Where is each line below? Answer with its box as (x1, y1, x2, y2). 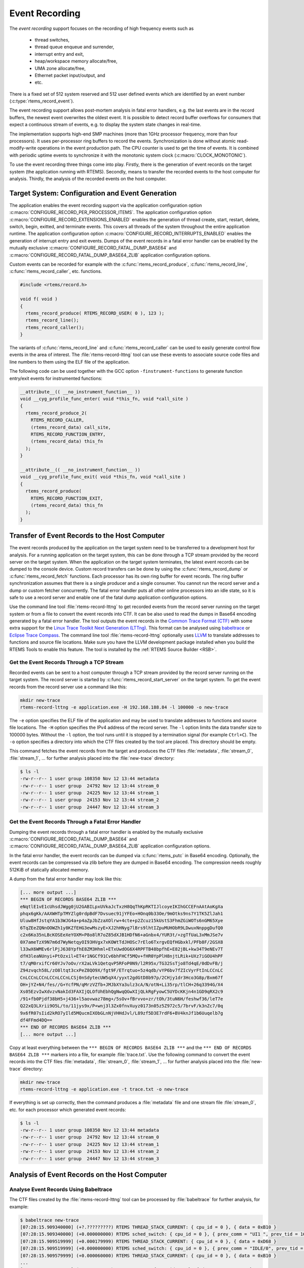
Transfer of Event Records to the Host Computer (9, 532, 165, 540)
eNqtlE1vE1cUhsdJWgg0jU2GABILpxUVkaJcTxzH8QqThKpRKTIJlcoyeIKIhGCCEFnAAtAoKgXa (20, 903, 223, 909)
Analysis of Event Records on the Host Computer (9, 1170, 167, 1179)
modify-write (9, 145, 36, 151)
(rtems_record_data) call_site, (30, 424, 111, 430)
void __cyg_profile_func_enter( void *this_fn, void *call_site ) (20, 396, 188, 402)
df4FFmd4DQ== (20, 1017, 53, 1023)
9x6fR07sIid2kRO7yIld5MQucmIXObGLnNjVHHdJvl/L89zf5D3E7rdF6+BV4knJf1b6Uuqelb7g (20, 1010, 223, 1016)
